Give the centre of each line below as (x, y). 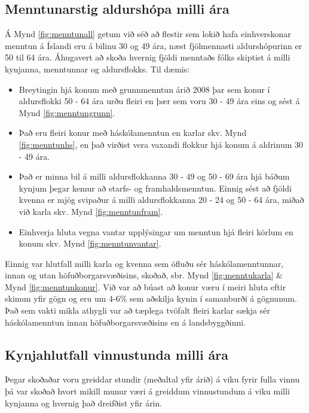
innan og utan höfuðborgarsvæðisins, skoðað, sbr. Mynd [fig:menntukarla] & (144, 275)
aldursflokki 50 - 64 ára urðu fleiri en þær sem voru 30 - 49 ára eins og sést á (159, 101)
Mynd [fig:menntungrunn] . (67, 112)
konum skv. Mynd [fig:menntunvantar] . (90, 243)
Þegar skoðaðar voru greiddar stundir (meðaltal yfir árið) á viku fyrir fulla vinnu (152, 379)
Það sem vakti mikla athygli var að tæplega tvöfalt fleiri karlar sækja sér (137, 310)
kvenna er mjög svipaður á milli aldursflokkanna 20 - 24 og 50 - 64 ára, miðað (161, 200)
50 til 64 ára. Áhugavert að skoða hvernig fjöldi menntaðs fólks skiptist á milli (148, 57)
